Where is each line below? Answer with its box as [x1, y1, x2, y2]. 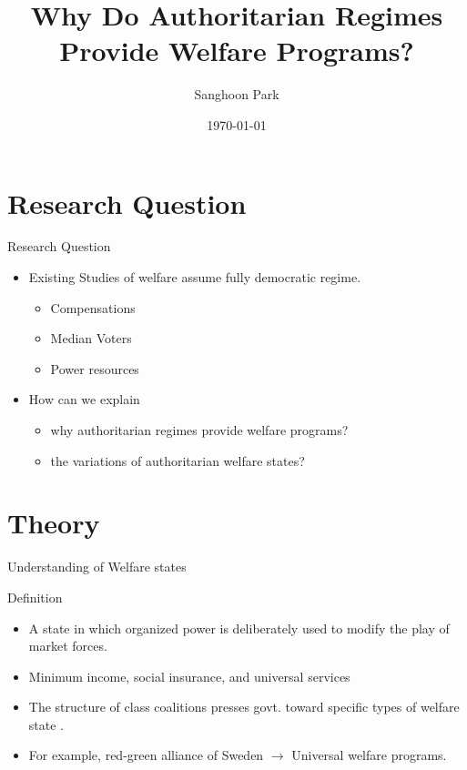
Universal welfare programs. [291, 745, 447, 765]
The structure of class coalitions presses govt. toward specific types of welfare [28, 697, 460, 716]
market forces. [28, 636, 107, 655]
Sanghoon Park [194, 85, 279, 104]
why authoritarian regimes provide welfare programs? [50, 420, 349, 439]
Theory [7, 504, 100, 542]
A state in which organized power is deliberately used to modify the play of [28, 618, 450, 637]
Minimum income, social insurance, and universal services [28, 666, 350, 685]
